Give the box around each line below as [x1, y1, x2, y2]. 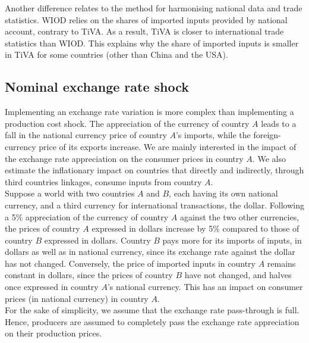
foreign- [253, 129, 281, 141]
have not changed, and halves [184, 269, 292, 281]
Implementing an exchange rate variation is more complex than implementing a [5, 105, 294, 118]
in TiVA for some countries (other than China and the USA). [5, 48, 228, 61]
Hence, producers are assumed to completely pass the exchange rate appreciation [5, 315, 299, 328]
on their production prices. [5, 327, 102, 339]
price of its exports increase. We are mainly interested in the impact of [39, 140, 297, 152]
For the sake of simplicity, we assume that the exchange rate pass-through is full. [5, 304, 299, 316]
